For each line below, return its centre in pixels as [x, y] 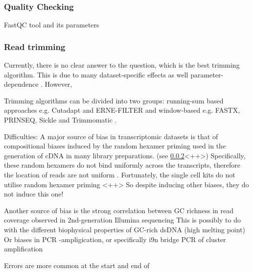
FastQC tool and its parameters [52, 25]
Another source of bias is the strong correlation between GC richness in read [119, 210]
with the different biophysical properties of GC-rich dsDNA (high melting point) [125, 229]
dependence [21, 84]
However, [58, 84]
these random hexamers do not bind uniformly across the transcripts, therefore [122, 165]
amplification [23, 249]
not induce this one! [34, 194]
